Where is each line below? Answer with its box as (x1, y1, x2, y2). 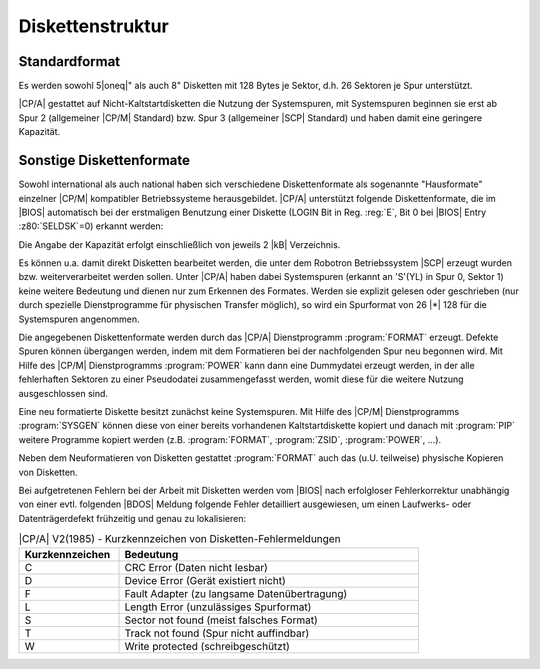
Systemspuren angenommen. (18, 313, 140, 325)
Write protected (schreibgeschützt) (124, 639, 290, 653)
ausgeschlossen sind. (18, 387, 109, 399)
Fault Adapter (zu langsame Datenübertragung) (124, 586, 348, 600)
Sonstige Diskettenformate (18, 152, 190, 169)
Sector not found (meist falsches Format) (124, 613, 319, 627)
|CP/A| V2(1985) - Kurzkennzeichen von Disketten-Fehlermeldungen (18, 532, 341, 546)
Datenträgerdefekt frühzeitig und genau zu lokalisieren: (18, 512, 247, 524)
